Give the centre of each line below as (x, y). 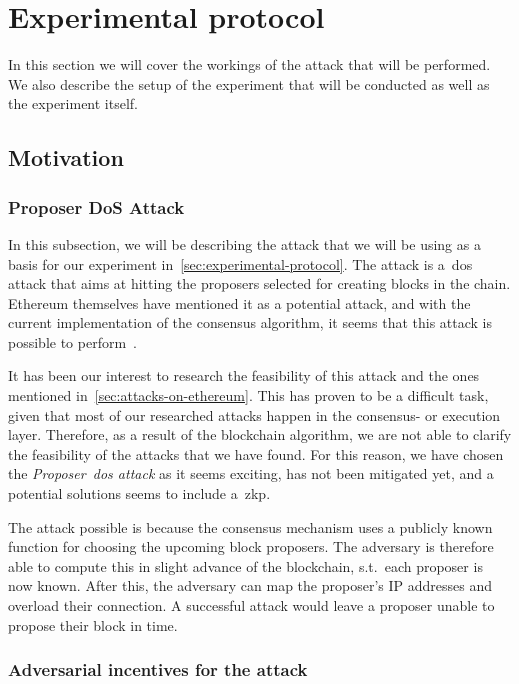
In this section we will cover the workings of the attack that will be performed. (249, 64)
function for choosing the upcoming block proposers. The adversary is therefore (251, 546)
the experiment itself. (73, 103)
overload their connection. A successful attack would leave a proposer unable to (251, 605)
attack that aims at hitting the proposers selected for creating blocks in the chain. (259, 283)
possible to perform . (72, 341)
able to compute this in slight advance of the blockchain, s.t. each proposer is (245, 565)
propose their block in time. (93, 624)
